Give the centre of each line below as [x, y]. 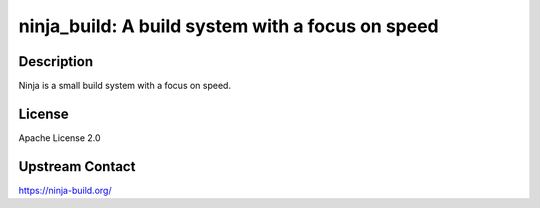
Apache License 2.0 [59, 137]
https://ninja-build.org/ [65, 190]
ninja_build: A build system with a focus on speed [228, 26]
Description [56, 61]
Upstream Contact [77, 166]
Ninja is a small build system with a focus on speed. [125, 86]
